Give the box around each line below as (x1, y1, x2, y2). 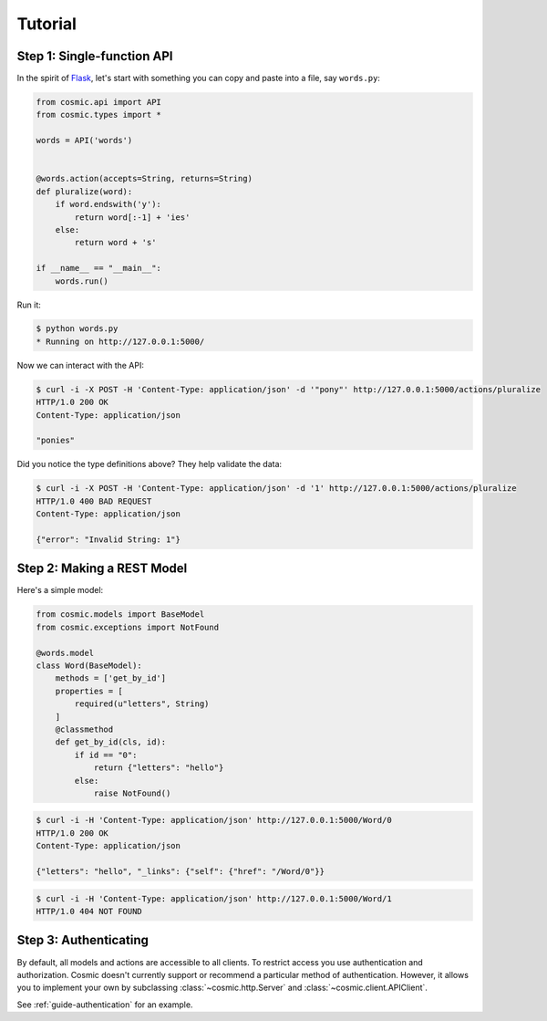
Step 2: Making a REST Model (16, 561, 188, 577)
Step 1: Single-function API (16, 48, 173, 64)
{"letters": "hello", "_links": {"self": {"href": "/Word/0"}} (36, 867, 325, 877)
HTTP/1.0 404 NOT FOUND (36, 906, 143, 916)
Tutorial (16, 14, 77, 34)
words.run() (55, 276, 109, 287)
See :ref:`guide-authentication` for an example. (16, 999, 193, 1010)
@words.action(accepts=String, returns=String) (36, 173, 253, 184)
